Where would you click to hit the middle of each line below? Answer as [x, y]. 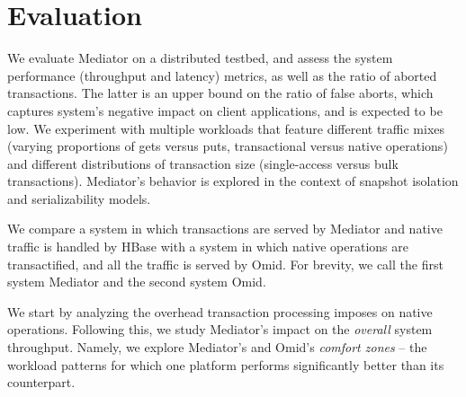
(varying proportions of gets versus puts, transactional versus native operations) [228, 146]
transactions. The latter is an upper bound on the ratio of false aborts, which [220, 93]
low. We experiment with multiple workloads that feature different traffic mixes [226, 128]
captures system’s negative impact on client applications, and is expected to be [225, 110]
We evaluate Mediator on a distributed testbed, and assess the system [200, 58]
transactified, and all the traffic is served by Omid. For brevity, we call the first [225, 264]
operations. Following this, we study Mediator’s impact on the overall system [220, 329]
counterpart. [41, 382]
